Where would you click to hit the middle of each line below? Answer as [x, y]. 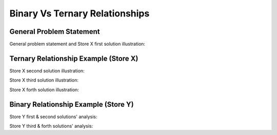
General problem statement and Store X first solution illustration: [77, 44]
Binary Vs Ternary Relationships [80, 13]
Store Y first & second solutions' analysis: [53, 117]
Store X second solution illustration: [47, 71]
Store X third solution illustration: [44, 80]
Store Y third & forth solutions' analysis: [51, 126]
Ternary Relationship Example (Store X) [74, 58]
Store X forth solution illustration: [44, 89]
